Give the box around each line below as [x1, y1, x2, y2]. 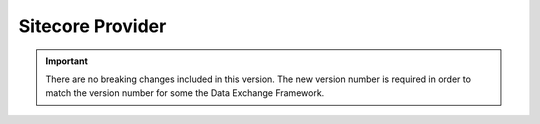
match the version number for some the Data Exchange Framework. [45, 87, 325, 99]
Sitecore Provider [18, 15, 167, 37]
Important [45, 55, 89, 67]
